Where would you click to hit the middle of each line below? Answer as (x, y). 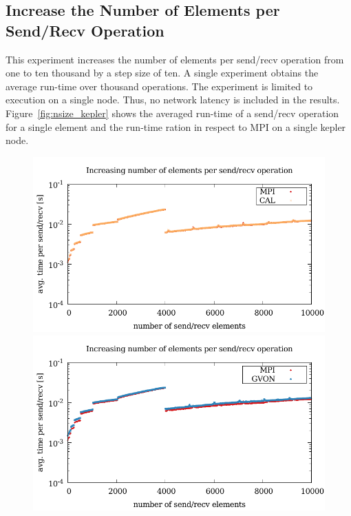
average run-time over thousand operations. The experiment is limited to (159, 86)
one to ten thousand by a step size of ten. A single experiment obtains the (162, 73)
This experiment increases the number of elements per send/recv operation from (175, 59)
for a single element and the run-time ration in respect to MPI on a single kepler (176, 126)
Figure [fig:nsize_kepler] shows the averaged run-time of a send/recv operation (172, 113)
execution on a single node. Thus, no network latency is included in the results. (173, 100)
